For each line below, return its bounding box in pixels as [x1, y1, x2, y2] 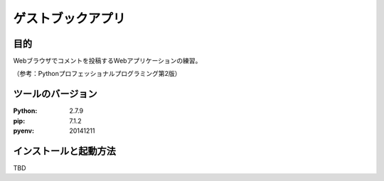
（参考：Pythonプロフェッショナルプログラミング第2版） [13, 70, 181, 78]
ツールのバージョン [13, 88, 97, 100]
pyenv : [13, 126, 35, 135]
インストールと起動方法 [13, 145, 117, 157]
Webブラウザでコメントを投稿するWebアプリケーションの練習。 [13, 57, 202, 65]
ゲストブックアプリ [13, 11, 126, 26]
